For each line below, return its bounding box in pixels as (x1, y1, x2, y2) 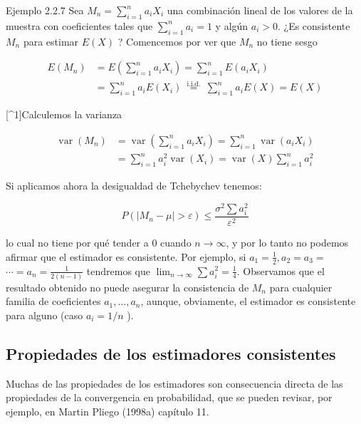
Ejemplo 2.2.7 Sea (6, 3, 84, 17)
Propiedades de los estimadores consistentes (6, 342, 336, 364)
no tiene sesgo (256, 33, 318, 48)
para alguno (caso (6, 308, 83, 322)
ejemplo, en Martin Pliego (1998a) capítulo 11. (6, 403, 209, 418)
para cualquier (269, 279, 333, 294)
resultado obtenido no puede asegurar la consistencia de (6, 279, 249, 294)
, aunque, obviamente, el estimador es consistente (140, 294, 356, 309)
